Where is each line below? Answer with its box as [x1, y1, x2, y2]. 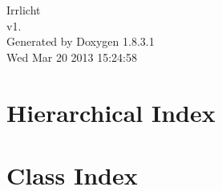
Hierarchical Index [6, 95, 216, 128]
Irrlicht [6, 2, 41, 18]
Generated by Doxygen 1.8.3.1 [6, 33, 155, 50]
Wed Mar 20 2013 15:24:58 [6, 48, 137, 65]
